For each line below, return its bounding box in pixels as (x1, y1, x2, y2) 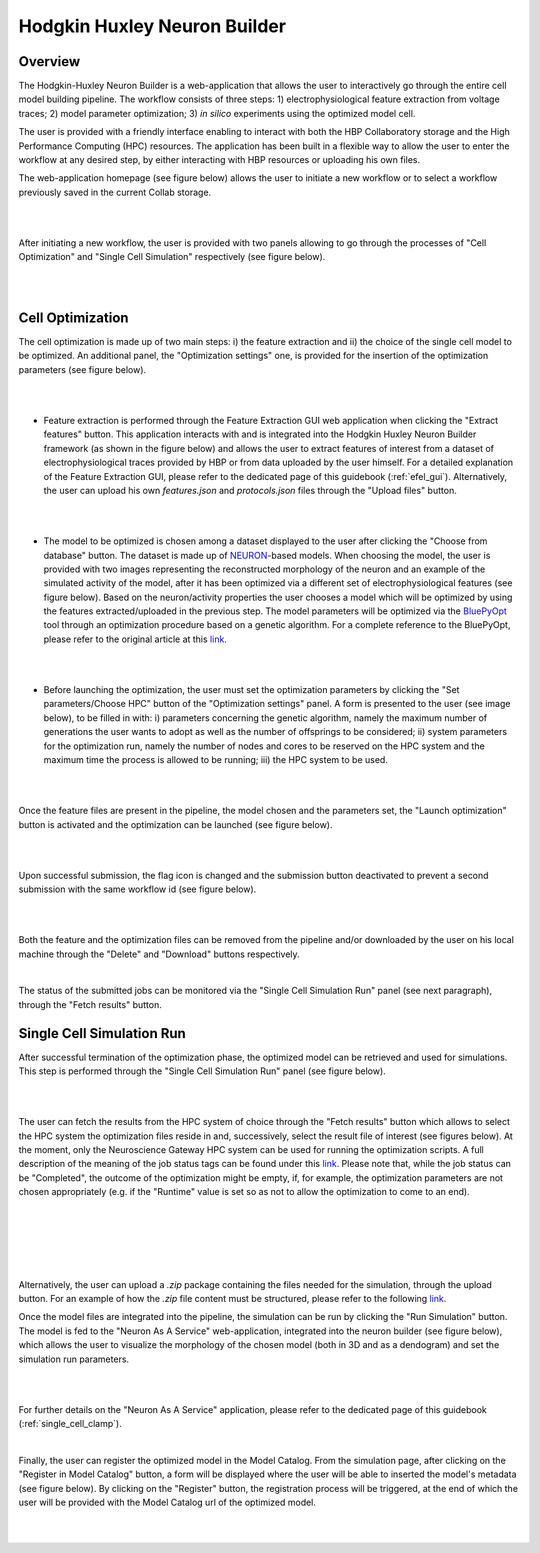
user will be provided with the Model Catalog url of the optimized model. (18, 1496, 317, 1509)
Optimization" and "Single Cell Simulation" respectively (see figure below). (18, 251, 326, 263)
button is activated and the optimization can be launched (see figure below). (18, 818, 333, 830)
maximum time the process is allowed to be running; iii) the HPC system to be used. (43, 753, 389, 765)
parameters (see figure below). (18, 363, 147, 375)
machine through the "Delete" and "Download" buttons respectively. (18, 948, 300, 960)
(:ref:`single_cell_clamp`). (18, 1418, 122, 1430)
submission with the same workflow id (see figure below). (18, 883, 257, 895)
